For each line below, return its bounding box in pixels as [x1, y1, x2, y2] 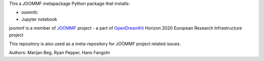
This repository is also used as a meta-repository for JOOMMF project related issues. [9, 41, 181, 46]
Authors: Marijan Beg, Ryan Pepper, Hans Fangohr [9, 50, 110, 56]
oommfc [21, 10, 39, 15]
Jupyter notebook [21, 16, 57, 22]
